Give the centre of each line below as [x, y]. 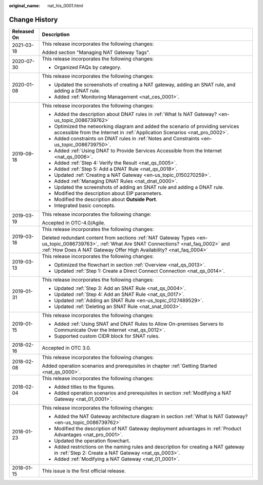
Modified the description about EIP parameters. [108, 193]
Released [23, 31]
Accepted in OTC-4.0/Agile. [74, 223]
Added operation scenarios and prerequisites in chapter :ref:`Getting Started [129, 366]
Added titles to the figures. [85, 387]
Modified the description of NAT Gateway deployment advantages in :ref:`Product [148, 429]
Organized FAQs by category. [88, 67]
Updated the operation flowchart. [92, 441]
